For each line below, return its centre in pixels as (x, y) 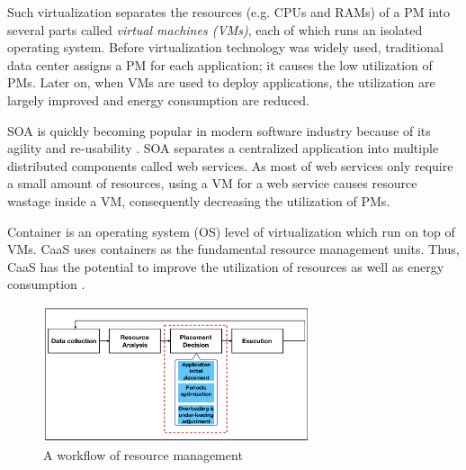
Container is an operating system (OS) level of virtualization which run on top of (231, 231)
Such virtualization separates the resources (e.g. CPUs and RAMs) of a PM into (229, 12)
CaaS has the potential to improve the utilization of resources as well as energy (226, 266)
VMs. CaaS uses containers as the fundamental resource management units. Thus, (233, 249)
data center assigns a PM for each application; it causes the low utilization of (220, 64)
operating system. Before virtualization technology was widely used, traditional (225, 47)
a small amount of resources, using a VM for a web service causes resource (212, 183)
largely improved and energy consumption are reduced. (158, 99)
